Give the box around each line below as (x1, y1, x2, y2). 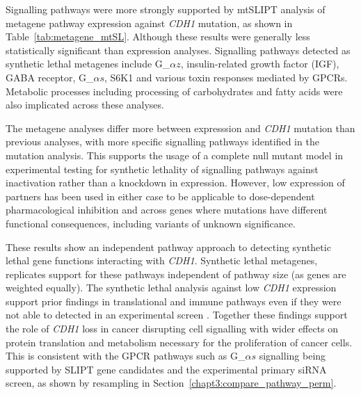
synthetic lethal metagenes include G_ (6, 56, 170, 71)
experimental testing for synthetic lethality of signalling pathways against (6, 161, 319, 176)
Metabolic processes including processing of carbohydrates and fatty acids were (6, 83, 343, 98)
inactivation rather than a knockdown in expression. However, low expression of (6, 175, 345, 190)
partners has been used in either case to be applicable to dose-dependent (6, 188, 315, 203)
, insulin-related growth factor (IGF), (180, 56, 339, 71)
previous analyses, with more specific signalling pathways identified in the (6, 134, 319, 149)
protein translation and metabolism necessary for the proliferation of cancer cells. (6, 334, 353, 349)
